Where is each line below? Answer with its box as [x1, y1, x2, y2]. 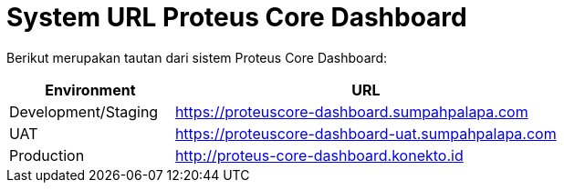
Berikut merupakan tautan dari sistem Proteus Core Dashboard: [6, 49, 388, 65]
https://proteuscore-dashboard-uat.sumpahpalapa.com [174, 124, 557, 143]
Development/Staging [9, 102, 159, 121]
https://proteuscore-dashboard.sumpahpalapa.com [174, 102, 528, 121]
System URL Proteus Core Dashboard [6, 2, 467, 33]
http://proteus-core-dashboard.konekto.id [174, 145, 464, 165]
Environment [45, 80, 136, 99]
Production [9, 145, 85, 165]
